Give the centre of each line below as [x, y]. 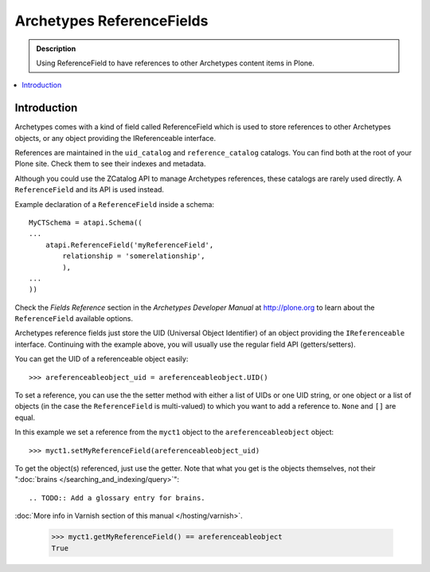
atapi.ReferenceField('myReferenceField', [129, 245]
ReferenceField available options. [74, 319]
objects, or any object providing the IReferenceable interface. [115, 138]
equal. [25, 417]
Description [56, 49]
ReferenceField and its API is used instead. [90, 190]
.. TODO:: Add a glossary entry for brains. [117, 498]
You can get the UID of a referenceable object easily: [102, 359]
